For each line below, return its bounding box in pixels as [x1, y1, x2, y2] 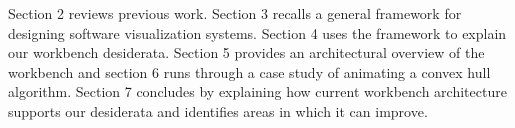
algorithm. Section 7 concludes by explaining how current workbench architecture [8, 81, 507, 102]
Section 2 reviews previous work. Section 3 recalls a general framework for [8, 3, 462, 23]
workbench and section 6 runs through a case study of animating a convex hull [8, 61, 491, 82]
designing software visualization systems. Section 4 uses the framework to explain [8, 22, 507, 43]
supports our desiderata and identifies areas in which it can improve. [8, 100, 428, 121]
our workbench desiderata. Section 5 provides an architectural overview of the [8, 42, 485, 63]
